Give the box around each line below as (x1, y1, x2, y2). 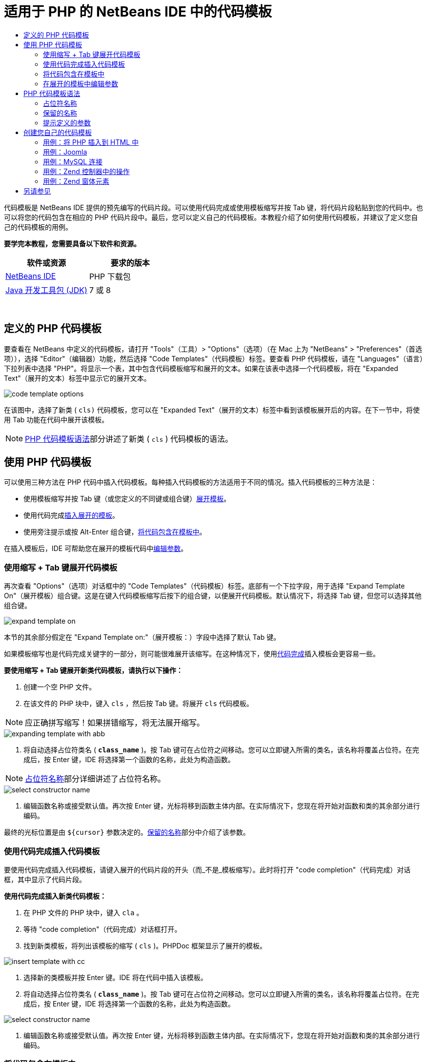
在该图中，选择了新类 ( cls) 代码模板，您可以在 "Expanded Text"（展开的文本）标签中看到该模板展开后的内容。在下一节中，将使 (4, 405, 420, 414)
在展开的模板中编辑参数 (43, 79, 118, 88)
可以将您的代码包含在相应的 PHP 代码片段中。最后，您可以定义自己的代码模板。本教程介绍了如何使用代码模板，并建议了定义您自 (4, 213, 418, 221)
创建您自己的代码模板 (23, 128, 92, 137)
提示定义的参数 (43, 118, 91, 127)
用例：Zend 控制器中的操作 (43, 167, 130, 176)
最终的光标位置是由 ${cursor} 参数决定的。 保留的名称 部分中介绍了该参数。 (4, 828, 250, 837)
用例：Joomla (43, 147, 87, 156)
